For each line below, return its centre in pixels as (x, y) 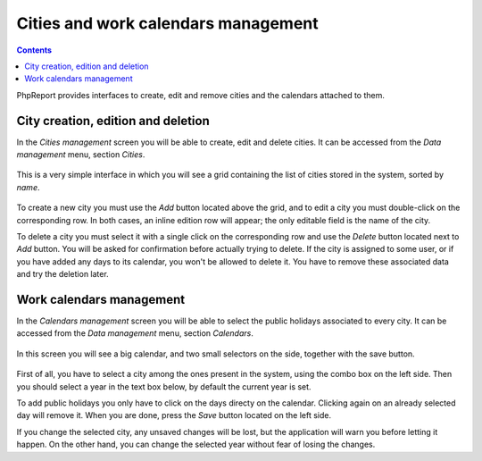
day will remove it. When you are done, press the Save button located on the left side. (174, 415)
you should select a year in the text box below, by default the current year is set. (164, 386)
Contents (34, 50)
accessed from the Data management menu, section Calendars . (135, 333)
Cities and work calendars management (167, 23)
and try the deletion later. (62, 274)
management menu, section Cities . (81, 155)
